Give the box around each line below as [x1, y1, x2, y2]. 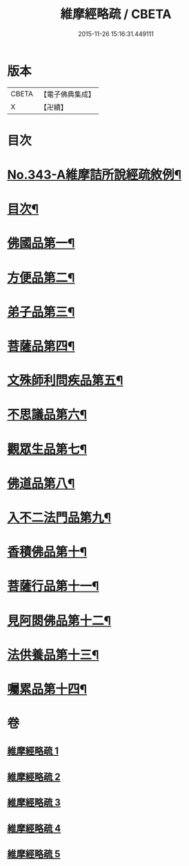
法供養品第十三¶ [7, 647, 99, 662]
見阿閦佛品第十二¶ [7, 612, 112, 628]
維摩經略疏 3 [7, 797, 61, 808]
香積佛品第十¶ [7, 545, 88, 560]
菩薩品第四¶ [7, 339, 75, 354]
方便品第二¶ [7, 269, 75, 285]
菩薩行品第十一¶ [7, 578, 99, 594]
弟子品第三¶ [7, 304, 75, 319]
